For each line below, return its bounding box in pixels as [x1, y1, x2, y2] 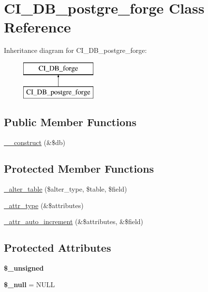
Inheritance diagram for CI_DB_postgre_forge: [4, 45, 147, 55]
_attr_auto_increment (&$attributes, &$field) [4, 216, 144, 227]
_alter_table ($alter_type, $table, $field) [4, 184, 127, 194]
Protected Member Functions [4, 161, 154, 176]
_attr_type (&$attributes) [4, 200, 84, 210]
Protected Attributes [4, 240, 111, 255]
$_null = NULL [4, 279, 55, 289]
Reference [4, 17, 71, 37]
